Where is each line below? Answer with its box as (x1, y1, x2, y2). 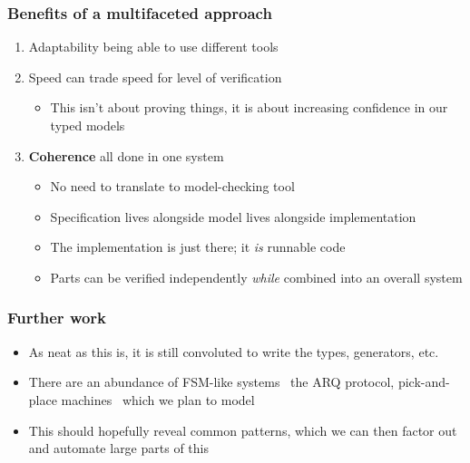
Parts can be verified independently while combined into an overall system (50, 267, 463, 286)
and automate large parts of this (28, 439, 209, 458)
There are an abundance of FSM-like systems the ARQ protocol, (28, 372, 395, 391)
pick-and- (397, 372, 450, 391)
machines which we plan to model (61, 390, 255, 409)
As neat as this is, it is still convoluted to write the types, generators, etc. (28, 342, 439, 361)
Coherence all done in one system (28, 146, 224, 165)
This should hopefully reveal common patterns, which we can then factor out (28, 420, 457, 439)
